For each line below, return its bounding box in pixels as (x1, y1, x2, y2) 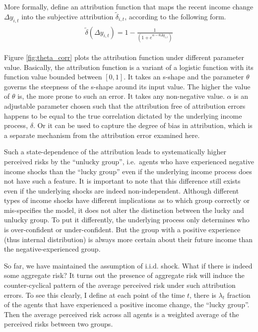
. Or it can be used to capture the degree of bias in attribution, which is (33, 120, 253, 131)
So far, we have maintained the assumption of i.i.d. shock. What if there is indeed (4, 260, 253, 270)
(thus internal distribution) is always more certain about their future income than (4, 234, 253, 244)
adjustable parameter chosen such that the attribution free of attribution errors (4, 100, 246, 111)
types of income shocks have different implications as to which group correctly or (4, 195, 250, 205)
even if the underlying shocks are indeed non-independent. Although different (4, 185, 239, 196)
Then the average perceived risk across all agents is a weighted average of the (4, 309, 239, 319)
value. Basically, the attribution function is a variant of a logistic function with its (4, 62, 254, 72)
